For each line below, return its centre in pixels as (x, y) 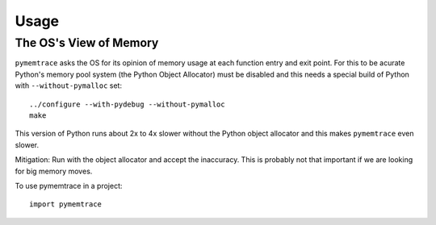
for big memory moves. (54, 171)
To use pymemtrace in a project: (69, 185)
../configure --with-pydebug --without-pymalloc (127, 104)
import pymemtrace (66, 204)
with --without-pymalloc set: (69, 85)
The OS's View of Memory (87, 43)
